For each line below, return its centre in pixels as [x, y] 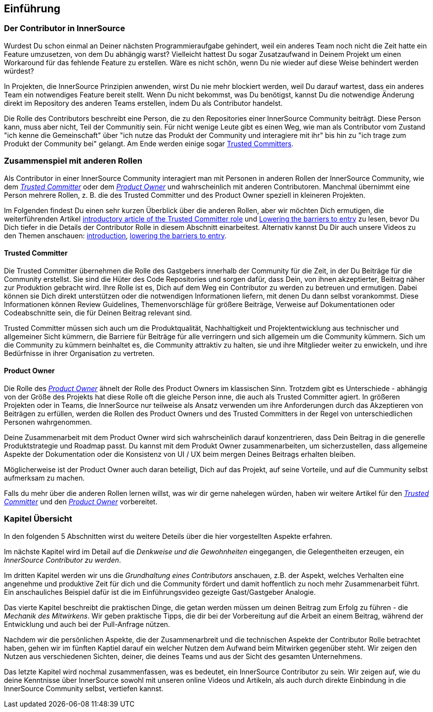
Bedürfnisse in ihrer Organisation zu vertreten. [79, 353]
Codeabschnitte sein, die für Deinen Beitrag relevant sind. [98, 312]
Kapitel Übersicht [38, 519]
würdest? [19, 71]
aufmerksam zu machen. [44, 478]
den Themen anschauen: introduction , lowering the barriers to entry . [115, 235]
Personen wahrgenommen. [48, 422]
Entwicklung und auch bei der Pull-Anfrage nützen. [87, 624]
